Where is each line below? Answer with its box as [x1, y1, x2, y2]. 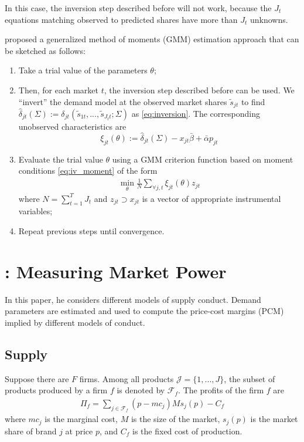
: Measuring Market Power [5, 259, 227, 283]
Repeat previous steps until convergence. [18, 224, 165, 237]
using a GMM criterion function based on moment [112, 153, 293, 165]
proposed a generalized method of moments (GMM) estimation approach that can [5, 33, 299, 45]
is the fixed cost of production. [132, 424, 242, 437]
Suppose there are [5, 372, 69, 384]
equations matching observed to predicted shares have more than [5, 13, 238, 25]
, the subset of [224, 372, 275, 384]
